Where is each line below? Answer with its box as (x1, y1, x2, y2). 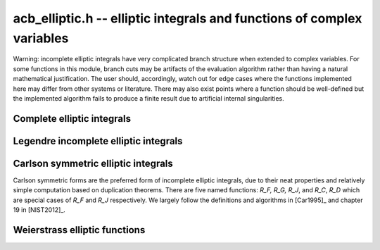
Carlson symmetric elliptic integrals (13, 157, 174, 169)
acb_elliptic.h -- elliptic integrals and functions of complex (13, 11, 362, 26)
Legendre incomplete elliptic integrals (13, 135, 183, 147)
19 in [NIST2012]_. (13, 206, 66, 214)
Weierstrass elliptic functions (13, 224, 146, 236)
